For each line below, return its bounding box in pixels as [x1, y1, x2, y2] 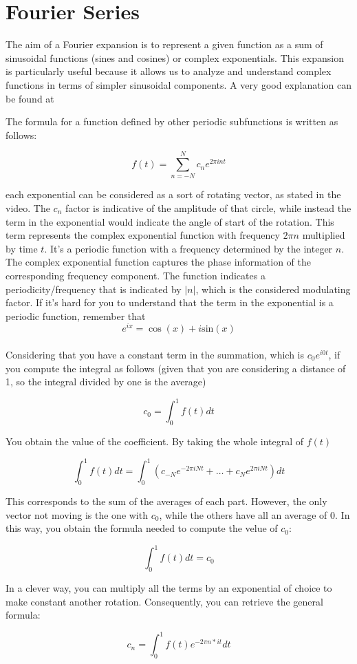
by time [6, 241, 38, 255]
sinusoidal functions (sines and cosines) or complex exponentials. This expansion [6, 50, 344, 65]
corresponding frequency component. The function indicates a [6, 268, 266, 282]
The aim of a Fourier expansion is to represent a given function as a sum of [6, 37, 323, 52]
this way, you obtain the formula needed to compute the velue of [6, 521, 278, 535]
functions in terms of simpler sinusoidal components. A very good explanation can [6, 77, 352, 92]
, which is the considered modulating [195, 281, 351, 296]
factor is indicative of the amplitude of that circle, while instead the [65, 201, 351, 215]
